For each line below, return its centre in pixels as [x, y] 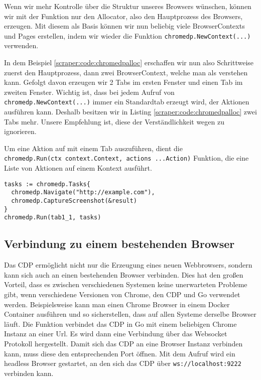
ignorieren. [20, 131]
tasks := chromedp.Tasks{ [47, 184]
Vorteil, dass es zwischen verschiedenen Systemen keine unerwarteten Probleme [126, 284]
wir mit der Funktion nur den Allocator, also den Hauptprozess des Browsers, [123, 16]
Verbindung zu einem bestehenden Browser [119, 244]
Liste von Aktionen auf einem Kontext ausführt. [78, 168]
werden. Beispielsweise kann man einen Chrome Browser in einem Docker [117, 304]
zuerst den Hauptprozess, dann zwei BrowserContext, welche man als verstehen [126, 72]
